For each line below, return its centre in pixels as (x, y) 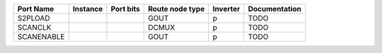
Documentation (275, 9)
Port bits (126, 9)
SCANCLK (34, 27)
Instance (88, 9)
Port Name (36, 9)
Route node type (176, 9)
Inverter (226, 9)
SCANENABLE (41, 37)
